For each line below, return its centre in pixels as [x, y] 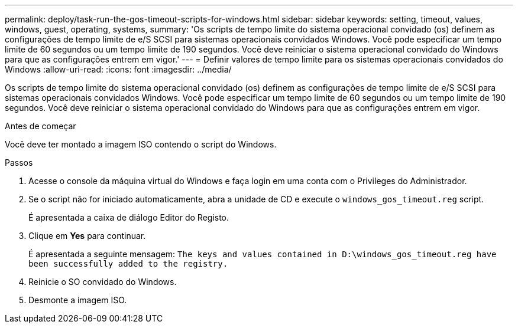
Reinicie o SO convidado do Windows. [103, 282]
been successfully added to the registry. [128, 264]
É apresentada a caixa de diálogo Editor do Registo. [129, 217]
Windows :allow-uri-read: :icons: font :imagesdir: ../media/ [118, 69]
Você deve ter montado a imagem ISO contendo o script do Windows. [141, 144]
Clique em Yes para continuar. [87, 236]
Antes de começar [41, 126]
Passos [19, 163]
